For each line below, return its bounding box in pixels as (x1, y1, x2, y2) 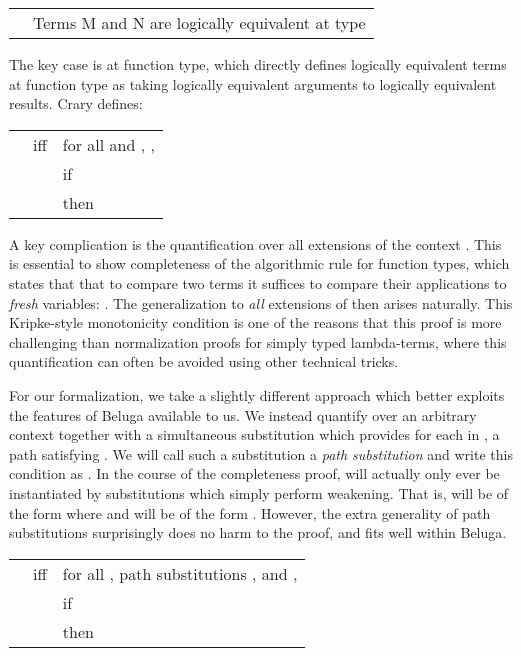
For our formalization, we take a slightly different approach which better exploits (9, 384, 505, 405)
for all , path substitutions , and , (62, 561, 298, 585)
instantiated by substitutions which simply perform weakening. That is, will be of (9, 482, 509, 503)
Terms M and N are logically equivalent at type (33, 11, 366, 34)
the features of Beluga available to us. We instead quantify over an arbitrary (9, 404, 477, 425)
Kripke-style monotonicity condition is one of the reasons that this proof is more (9, 312, 502, 333)
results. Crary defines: (9, 93, 143, 114)
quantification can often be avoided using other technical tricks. (9, 351, 399, 372)
